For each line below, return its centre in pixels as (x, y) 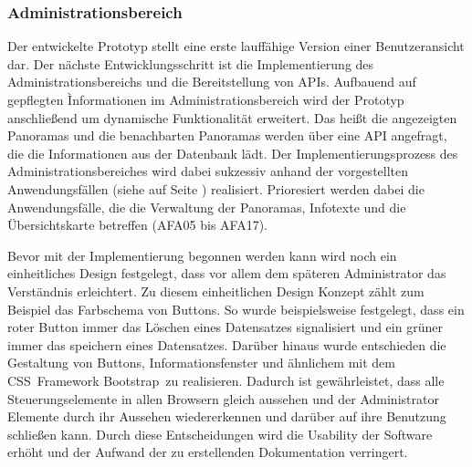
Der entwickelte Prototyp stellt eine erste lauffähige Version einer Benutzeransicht (236, 46)
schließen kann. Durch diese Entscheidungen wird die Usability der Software (220, 434)
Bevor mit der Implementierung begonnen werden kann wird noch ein (202, 255)
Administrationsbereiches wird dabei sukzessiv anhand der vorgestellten (208, 171)
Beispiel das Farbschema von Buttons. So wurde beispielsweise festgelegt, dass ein (236, 309)
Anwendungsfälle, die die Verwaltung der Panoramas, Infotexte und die (207, 207)
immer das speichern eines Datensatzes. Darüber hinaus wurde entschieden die (227, 344)
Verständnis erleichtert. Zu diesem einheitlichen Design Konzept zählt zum (216, 291)
